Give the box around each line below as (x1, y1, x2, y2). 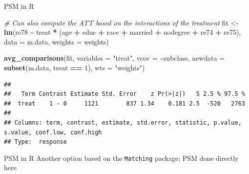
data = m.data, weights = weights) (4, 36, 109, 46)
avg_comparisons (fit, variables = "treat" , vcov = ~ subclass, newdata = (4, 53, 225, 63)
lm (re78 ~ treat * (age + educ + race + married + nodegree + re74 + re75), (4, 27, 241, 37)
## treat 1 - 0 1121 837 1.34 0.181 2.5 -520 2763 (4, 100, 245, 107)
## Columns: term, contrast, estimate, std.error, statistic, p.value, (4, 119, 242, 126)
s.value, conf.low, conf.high (4, 129, 102, 136)
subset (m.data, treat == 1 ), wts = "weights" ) (4, 62, 145, 72)
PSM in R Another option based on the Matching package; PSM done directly (4, 152, 239, 163)
